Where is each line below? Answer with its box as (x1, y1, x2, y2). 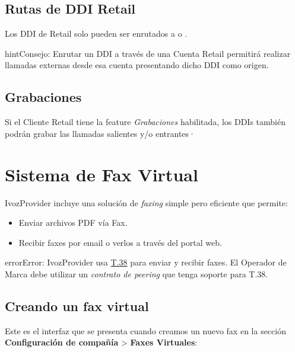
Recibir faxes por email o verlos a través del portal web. (18, 236, 222, 248)
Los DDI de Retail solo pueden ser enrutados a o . (5, 27, 188, 40)
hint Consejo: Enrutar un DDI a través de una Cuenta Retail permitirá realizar (5, 47, 291, 59)
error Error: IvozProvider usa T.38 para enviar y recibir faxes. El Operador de (5, 256, 287, 268)
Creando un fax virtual (5, 296, 149, 315)
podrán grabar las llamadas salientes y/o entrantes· (5, 127, 195, 139)
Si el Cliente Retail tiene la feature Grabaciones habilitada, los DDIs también (5, 116, 286, 128)
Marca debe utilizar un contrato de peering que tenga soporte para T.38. (5, 267, 268, 280)
